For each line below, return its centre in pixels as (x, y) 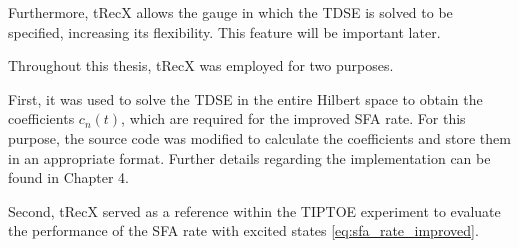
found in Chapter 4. (69, 177)
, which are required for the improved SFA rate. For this (293, 118)
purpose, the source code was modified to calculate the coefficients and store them (259, 137)
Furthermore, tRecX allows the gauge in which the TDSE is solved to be (230, 12)
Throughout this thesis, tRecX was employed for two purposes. (201, 65)
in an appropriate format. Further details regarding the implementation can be (249, 157)
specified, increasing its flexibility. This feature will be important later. (224, 31)
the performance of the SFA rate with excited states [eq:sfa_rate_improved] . (243, 230)
